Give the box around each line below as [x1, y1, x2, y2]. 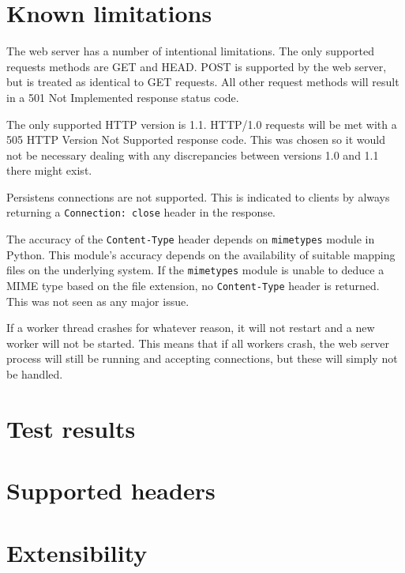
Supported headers [6, 474, 216, 507]
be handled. [6, 366, 63, 383]
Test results [6, 412, 136, 444]
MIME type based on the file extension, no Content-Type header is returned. [6, 277, 380, 294]
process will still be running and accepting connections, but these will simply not [6, 350, 398, 367]
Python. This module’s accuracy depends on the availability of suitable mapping [6, 246, 396, 262]
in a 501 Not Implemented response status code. [6, 89, 239, 105]
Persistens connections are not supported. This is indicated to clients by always [6, 188, 390, 205]
